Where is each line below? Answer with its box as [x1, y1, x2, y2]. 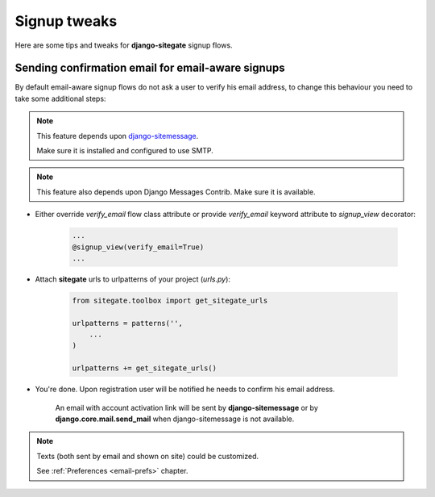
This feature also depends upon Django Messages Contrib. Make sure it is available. [36, 186, 316, 197]
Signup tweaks [14, 12, 118, 30]
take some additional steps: [14, 94, 106, 103]
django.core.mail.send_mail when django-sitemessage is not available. [55, 414, 295, 424]
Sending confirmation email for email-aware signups [14, 61, 285, 75]
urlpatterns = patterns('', [72, 319, 183, 328]
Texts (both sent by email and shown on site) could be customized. [36, 451, 259, 461]
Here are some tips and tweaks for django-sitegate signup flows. [14, 40, 233, 50]
